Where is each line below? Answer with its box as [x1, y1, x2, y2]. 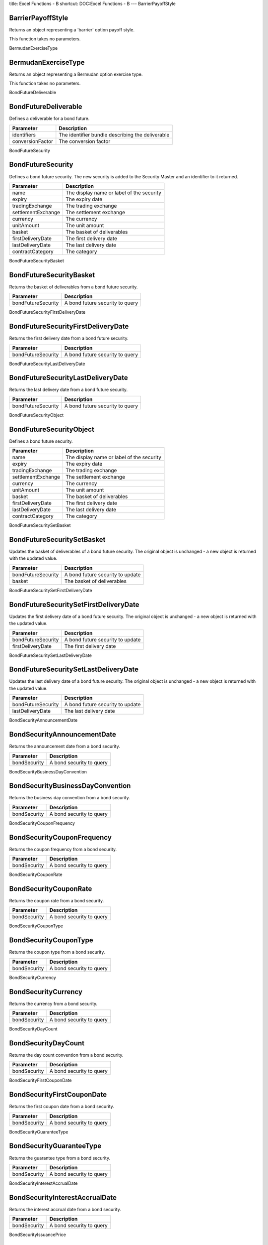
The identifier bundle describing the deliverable [59, 131, 170, 138]
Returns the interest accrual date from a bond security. [9, 1206, 121, 1212]
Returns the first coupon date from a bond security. [9, 1104, 114, 1110]
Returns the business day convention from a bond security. [9, 795, 130, 801]
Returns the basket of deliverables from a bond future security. [9, 284, 138, 290]
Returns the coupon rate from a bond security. [9, 898, 104, 904]
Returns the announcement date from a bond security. [9, 744, 120, 749]
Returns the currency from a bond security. [9, 1000, 98, 1006]
